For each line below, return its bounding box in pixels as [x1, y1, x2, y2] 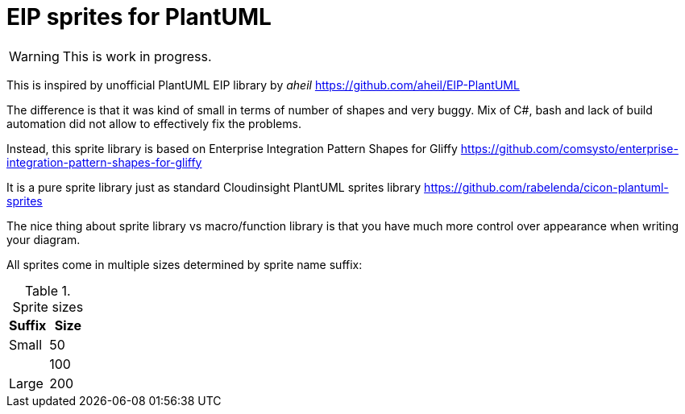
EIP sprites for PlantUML [6, 3, 272, 31]
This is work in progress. [62, 48, 212, 64]
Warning [9, 48, 60, 64]
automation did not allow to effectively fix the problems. [6, 116, 301, 130]
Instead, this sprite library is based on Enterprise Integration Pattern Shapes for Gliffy [6, 141, 458, 155]
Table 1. [24, 282, 71, 299]
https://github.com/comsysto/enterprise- [460, 141, 679, 155]
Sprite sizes [12, 298, 84, 315]
